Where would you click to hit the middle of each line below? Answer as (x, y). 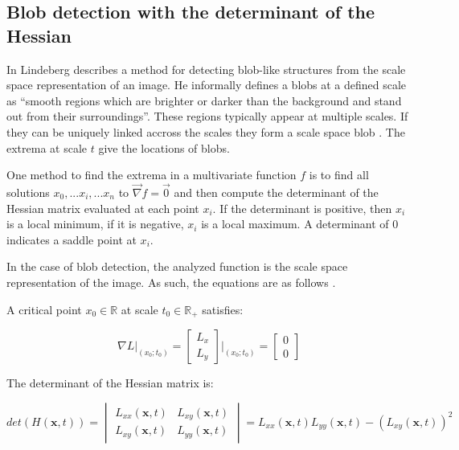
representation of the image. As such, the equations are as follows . (171, 282)
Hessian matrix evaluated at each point (103, 208)
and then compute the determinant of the (276, 192)
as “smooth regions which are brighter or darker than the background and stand (204, 100)
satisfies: (223, 309)
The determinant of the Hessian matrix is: (110, 382)
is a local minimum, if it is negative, (95, 224)
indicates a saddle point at (72, 239)
